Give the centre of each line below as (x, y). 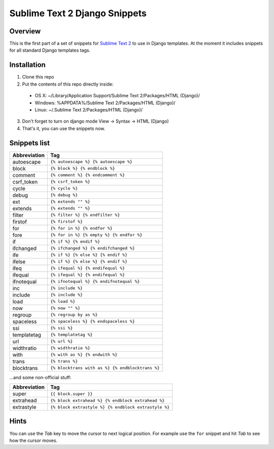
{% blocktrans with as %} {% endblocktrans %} (105, 368)
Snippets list (30, 143)
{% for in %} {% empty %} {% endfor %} (96, 235)
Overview (25, 31)
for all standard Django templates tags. (50, 50)
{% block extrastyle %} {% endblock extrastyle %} (110, 407)
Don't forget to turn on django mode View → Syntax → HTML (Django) (96, 121)
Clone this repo (38, 77)
